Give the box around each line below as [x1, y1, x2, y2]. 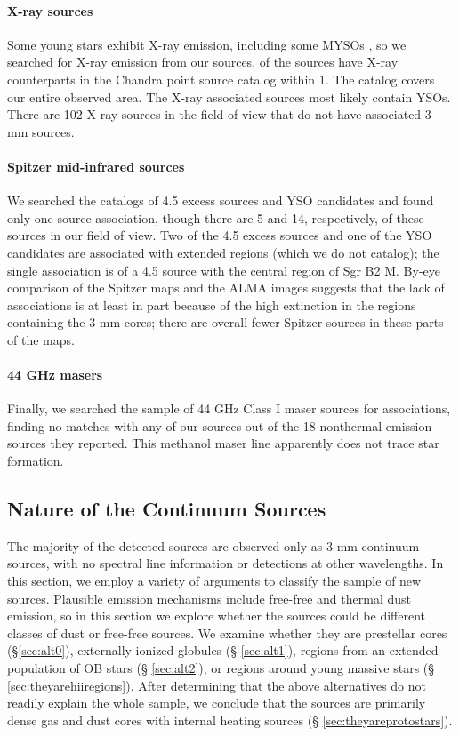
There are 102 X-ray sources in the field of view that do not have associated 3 [7, 105, 431, 124]
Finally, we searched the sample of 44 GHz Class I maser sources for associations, [7, 399, 451, 418]
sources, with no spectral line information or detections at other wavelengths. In [7, 554, 444, 572]
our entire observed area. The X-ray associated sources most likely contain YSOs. [7, 87, 451, 106]
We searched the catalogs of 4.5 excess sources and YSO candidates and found [7, 191, 434, 210]
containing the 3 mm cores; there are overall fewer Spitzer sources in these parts [7, 313, 444, 332]
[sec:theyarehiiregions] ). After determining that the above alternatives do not [7, 676, 427, 694]
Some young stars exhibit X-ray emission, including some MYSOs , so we [7, 35, 407, 53]
